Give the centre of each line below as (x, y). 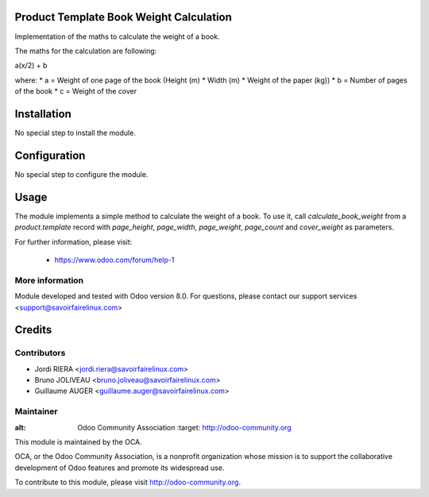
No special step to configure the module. (81, 174)
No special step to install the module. (75, 133)
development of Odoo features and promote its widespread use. (120, 468)
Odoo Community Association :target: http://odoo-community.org (184, 427)
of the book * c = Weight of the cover (76, 91)
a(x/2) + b (31, 65)
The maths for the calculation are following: (86, 51)
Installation (43, 114)
